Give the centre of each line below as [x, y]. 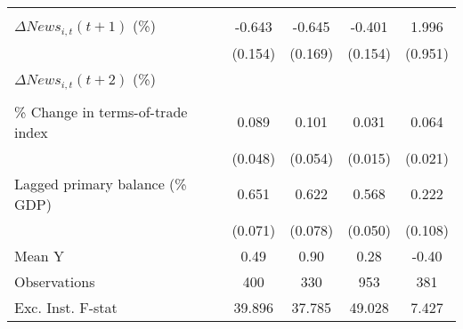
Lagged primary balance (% [101, 183]
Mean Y [40, 255]
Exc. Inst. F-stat [66, 307]
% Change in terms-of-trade [101, 111]
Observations [55, 281]
